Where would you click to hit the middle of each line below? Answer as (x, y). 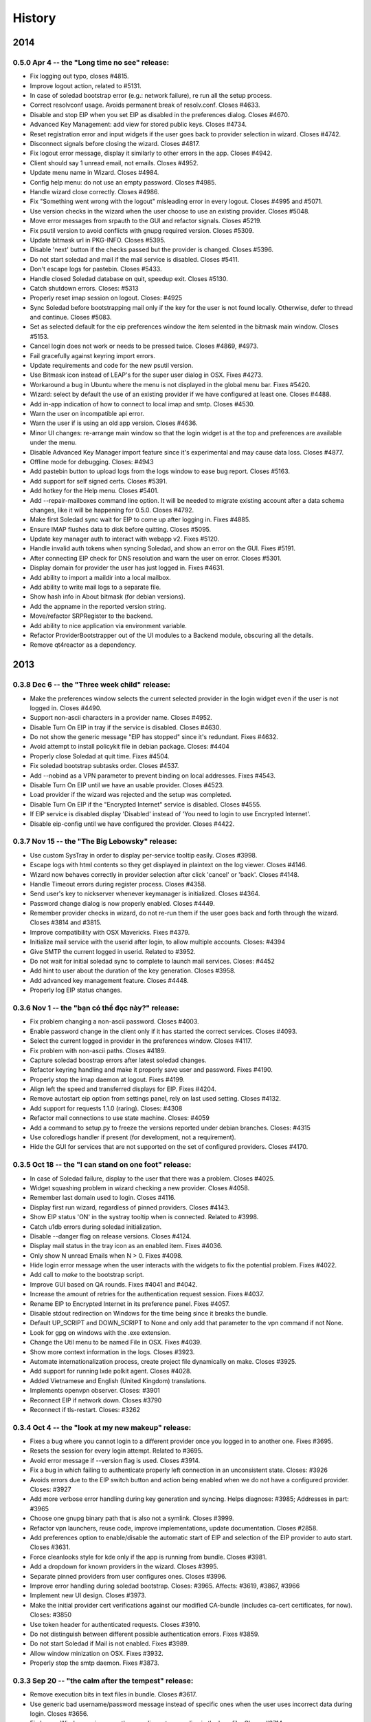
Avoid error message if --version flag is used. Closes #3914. (115, 1460)
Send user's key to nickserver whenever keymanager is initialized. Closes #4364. (145, 894)
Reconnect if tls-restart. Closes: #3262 (85, 1409)
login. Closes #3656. (59, 1713)
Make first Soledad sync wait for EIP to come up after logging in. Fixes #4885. (140, 519)
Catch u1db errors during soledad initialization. (96, 1227)
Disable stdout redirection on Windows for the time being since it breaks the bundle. (149, 1314)
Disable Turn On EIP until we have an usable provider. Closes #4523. (127, 785)
